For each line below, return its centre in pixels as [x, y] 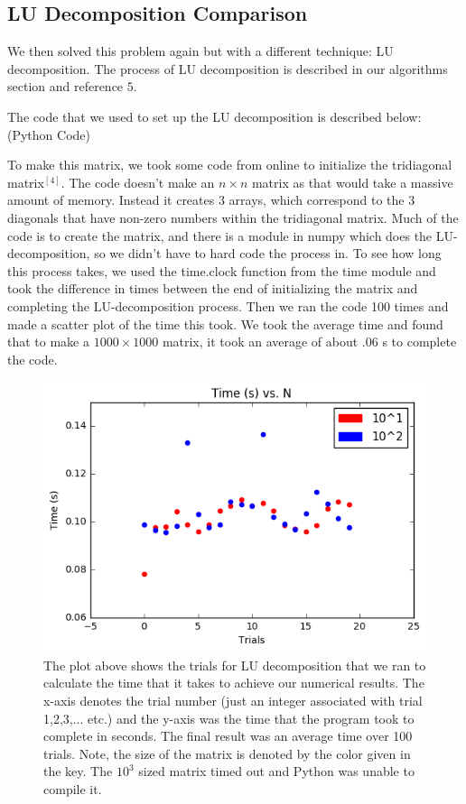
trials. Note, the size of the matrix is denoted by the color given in [227, 753]
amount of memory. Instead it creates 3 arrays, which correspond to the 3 [211, 200]
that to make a [48, 342]
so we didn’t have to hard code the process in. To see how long [268, 253]
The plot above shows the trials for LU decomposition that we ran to [235, 665]
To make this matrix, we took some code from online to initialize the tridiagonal [230, 165]
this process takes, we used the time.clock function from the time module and [222, 270]
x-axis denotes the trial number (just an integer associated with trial [233, 700]
